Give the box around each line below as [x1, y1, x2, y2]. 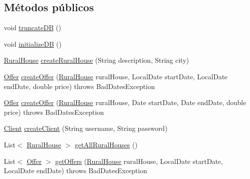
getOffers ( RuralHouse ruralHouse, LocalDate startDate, [55, 156, 223, 166]
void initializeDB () [4, 38, 62, 49]
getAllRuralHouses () [75, 139, 138, 149]
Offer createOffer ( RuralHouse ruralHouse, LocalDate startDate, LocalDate [4, 71, 228, 81]
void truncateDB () [4, 22, 61, 33]
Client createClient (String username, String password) [4, 123, 167, 133]
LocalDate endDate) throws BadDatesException [4, 165, 147, 176]
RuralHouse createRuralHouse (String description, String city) [4, 55, 189, 65]
